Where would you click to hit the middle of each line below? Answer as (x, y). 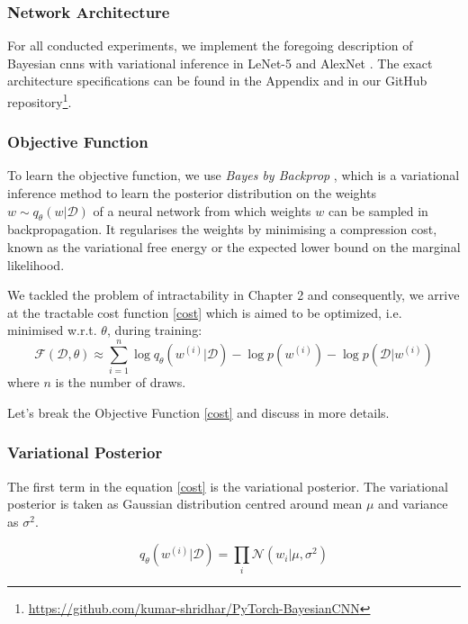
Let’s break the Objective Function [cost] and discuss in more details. (198, 412)
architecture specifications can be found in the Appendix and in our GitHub (217, 81)
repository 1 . (40, 100)
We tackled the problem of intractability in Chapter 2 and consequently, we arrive (234, 295)
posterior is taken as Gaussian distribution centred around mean (185, 504)
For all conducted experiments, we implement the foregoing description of (210, 45)
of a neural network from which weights (202, 210)
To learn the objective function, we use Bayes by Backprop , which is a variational (234, 175)
